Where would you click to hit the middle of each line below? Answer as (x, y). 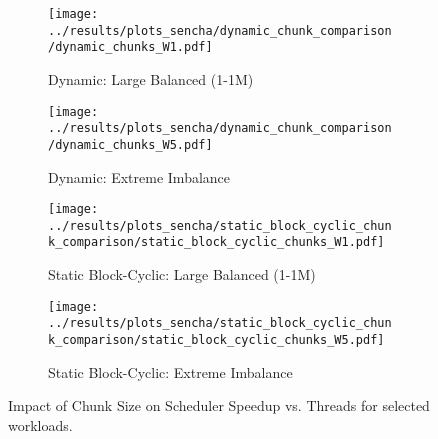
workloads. (40, 424)
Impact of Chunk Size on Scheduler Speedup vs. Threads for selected (219, 405)
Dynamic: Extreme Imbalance (139, 176)
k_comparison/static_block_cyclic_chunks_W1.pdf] (216, 242)
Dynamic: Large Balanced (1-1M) (151, 78)
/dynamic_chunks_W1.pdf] (130, 47)
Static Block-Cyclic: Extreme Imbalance (170, 371)
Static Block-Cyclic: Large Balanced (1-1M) (182, 274)
